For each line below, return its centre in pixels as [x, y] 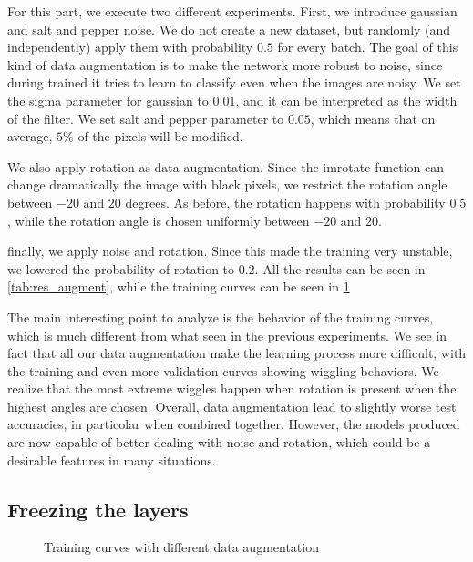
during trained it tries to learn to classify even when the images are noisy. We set [234, 82]
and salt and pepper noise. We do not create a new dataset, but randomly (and [229, 29]
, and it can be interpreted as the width [346, 100]
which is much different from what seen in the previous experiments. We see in [227, 335]
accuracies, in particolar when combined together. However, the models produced [234, 424]
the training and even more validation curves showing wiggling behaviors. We [223, 370]
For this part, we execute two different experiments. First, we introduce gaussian [232, 11]
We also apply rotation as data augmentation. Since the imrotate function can [226, 166]
